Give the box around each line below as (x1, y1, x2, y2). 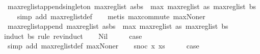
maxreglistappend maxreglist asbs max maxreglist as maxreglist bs (7, 21, 228, 31)
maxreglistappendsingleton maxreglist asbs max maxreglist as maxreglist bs (7, 1, 256, 11)
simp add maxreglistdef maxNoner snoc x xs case (7, 40, 199, 51)
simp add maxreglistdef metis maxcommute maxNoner (17, 11, 205, 21)
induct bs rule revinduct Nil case (4, 30, 142, 41)
